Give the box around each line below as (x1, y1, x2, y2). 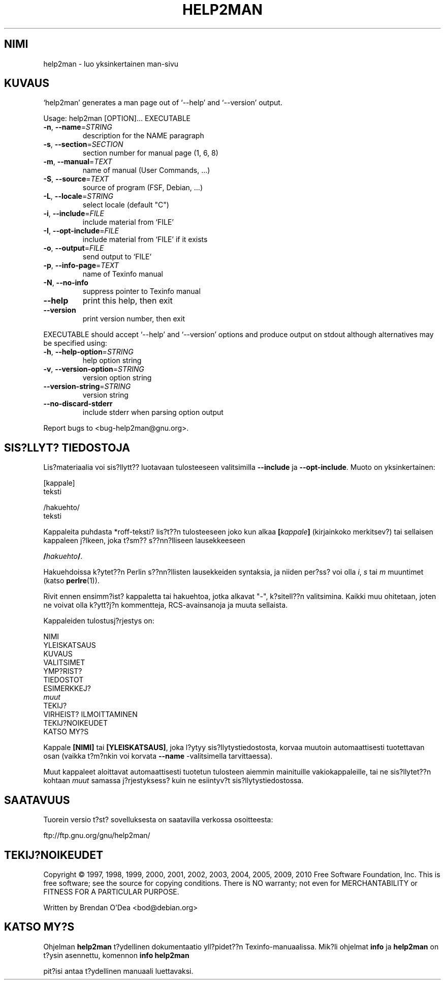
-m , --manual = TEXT (43, 157, 112, 166)
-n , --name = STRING (43, 123, 112, 132)
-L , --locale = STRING (43, 192, 113, 201)
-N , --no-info (43, 278, 88, 287)
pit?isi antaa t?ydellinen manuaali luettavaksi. (43, 966, 194, 975)
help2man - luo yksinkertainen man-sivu (43, 59, 179, 68)
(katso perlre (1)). (43, 576, 100, 585)
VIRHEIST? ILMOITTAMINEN (43, 710, 138, 719)
